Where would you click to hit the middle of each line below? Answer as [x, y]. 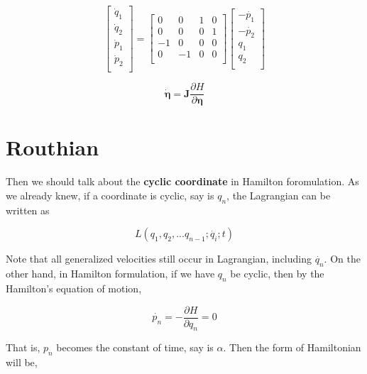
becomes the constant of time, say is [135, 347]
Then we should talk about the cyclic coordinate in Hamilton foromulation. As [182, 181]
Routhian [53, 147]
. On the [342, 259]
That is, [23, 347]
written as [28, 210]
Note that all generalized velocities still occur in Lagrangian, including [159, 259]
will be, [22, 362]
